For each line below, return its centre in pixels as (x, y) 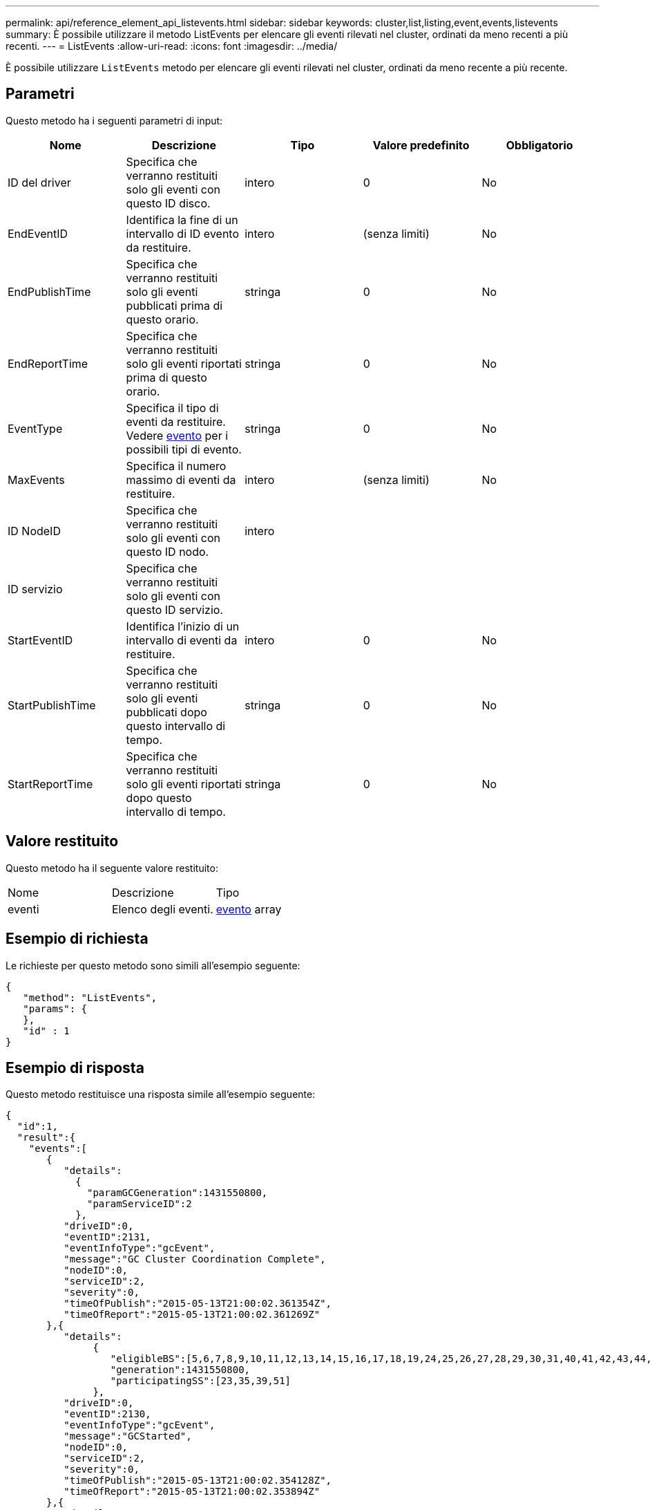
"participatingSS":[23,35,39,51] (201, 1381)
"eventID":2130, (107, 1414)
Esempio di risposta (75, 1068)
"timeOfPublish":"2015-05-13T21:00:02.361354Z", (198, 1304)
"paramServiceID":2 (140, 1204)
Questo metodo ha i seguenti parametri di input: (114, 120)
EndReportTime (48, 363)
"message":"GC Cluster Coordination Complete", (195, 1259)
